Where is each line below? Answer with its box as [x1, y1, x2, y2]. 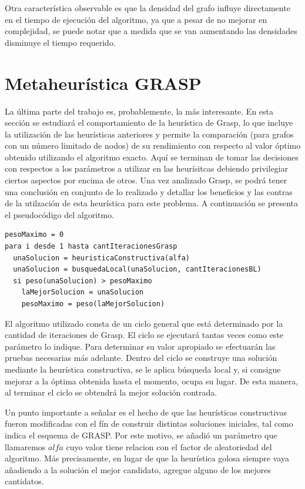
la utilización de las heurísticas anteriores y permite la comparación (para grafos [5, 128, 294, 140]
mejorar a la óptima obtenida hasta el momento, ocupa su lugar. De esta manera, [5, 374, 299, 387]
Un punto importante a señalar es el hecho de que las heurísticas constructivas [5, 406, 287, 418]
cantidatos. [5, 475, 44, 487]
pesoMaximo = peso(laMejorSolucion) [21, 300, 165, 308]
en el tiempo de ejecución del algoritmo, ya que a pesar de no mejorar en [5, 13, 267, 25]
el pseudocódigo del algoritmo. [5, 208, 115, 220]
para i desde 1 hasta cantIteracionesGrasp [5, 242, 177, 251]
